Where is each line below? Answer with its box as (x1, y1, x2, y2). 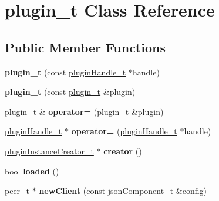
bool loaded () (5, 164, 59, 177)
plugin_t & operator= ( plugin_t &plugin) (5, 105, 164, 117)
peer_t (5, 184, 30, 197)
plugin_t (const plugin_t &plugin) (5, 85, 136, 98)
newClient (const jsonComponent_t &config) (39, 184, 207, 197)
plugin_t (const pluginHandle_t (5, 65, 126, 78)
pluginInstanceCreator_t (5, 144, 94, 157)
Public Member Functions (5, 38, 166, 56)
